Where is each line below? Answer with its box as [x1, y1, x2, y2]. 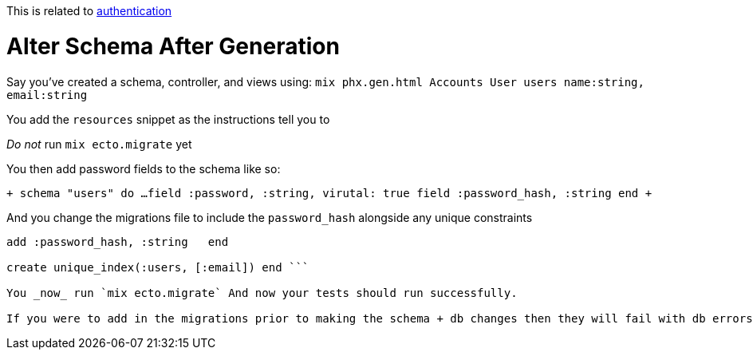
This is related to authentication [6, 4, 172, 18]
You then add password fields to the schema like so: [6, 161, 281, 176]
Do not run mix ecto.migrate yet [6, 136, 192, 151]
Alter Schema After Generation [6, 32, 340, 60]
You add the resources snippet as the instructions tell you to [6, 112, 330, 126]
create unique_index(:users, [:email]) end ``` [6, 260, 309, 274]
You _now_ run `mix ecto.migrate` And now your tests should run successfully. [6, 286, 518, 299]
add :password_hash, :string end [6, 235, 229, 248]
